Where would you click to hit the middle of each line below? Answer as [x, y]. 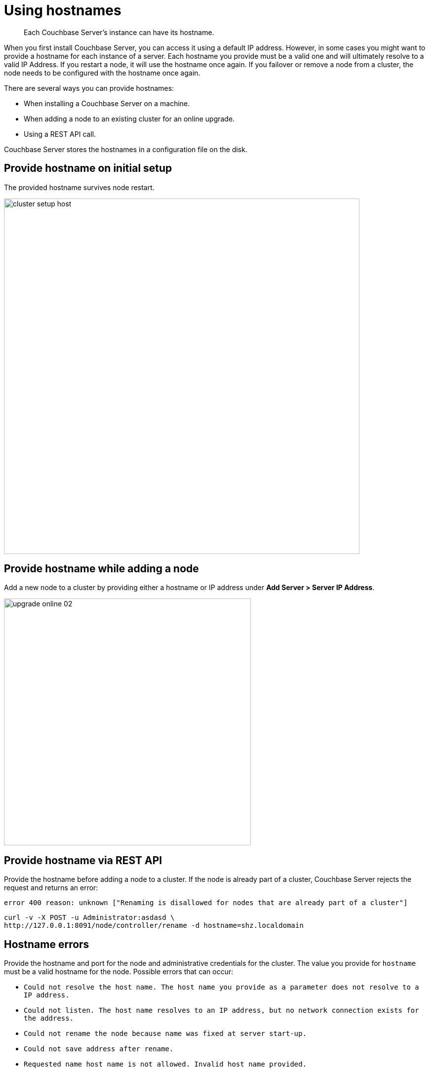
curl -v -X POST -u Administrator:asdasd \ [89, 918]
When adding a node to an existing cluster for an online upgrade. [129, 119]
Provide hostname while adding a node [101, 569]
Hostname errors [47, 944]
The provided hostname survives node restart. [79, 187]
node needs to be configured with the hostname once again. [102, 73]
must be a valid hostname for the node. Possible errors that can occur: [119, 972]
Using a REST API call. [60, 134]
